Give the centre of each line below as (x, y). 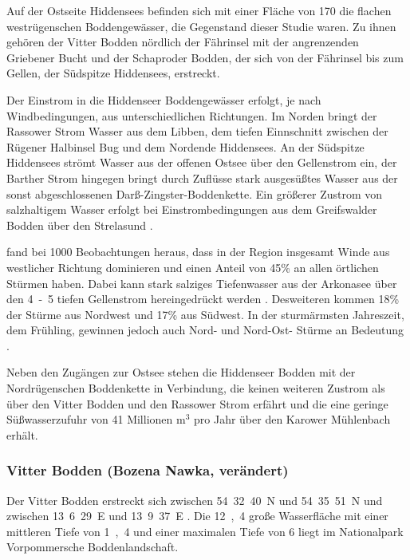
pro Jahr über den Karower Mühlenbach (292, 419)
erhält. (22, 434)
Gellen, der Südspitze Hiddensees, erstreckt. (113, 73)
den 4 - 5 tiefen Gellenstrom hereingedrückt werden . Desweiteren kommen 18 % (203, 299)
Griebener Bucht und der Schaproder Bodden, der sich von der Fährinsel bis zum (205, 57)
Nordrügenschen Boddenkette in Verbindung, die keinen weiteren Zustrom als (196, 388)
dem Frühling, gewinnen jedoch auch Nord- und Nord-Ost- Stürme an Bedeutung (205, 330)
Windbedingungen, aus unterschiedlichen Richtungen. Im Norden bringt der (192, 115)
